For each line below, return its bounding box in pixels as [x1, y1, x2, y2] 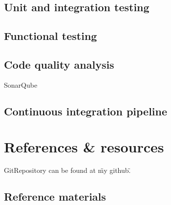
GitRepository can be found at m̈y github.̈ [4, 165, 131, 175]
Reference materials [4, 189, 106, 204]
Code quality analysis [4, 56, 114, 72]
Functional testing [4, 28, 97, 43]
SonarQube [4, 79, 38, 90]
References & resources [4, 137, 164, 157]
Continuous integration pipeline [4, 103, 168, 118]
